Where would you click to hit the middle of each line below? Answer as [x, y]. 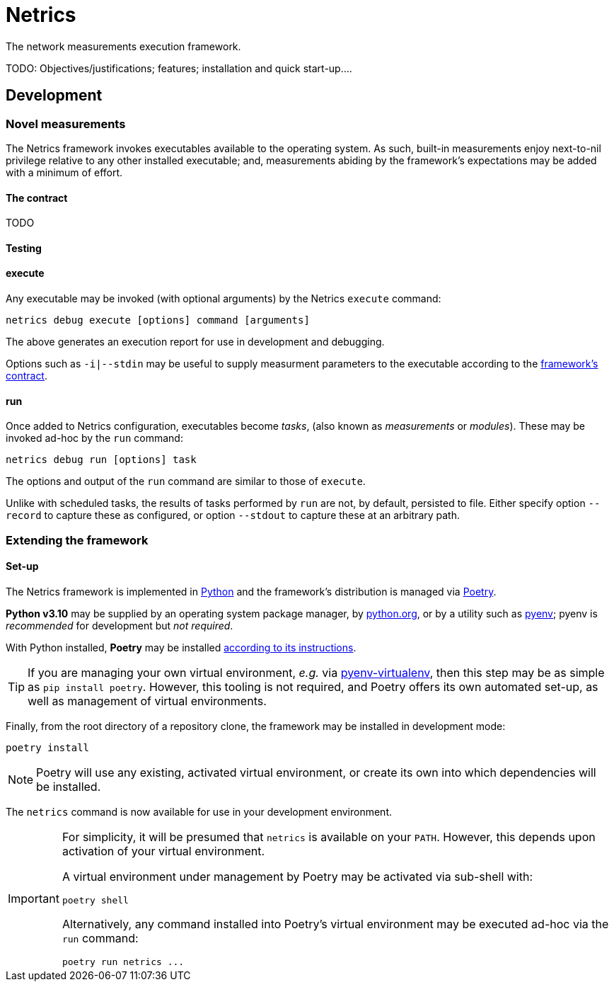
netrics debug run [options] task [101, 460]
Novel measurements [66, 124]
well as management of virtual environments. [147, 701]
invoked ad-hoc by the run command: [94, 438]
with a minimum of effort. [64, 172]
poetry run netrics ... [123, 962]
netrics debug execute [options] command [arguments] [158, 320]
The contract [37, 198]
